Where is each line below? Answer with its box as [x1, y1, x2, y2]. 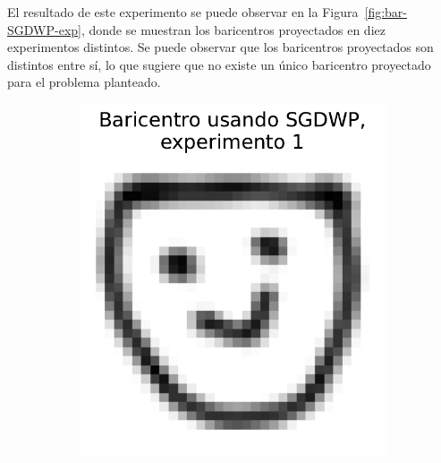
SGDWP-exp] [7, 20, 81, 39]
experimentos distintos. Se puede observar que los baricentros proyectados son [7, 38, 434, 56]
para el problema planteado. [7, 73, 161, 91]
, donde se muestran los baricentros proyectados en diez [81, 20, 386, 39]
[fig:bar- [364, 3, 407, 21]
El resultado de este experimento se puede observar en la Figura [7, 3, 359, 21]
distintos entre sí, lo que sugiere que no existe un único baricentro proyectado [7, 55, 431, 73]
